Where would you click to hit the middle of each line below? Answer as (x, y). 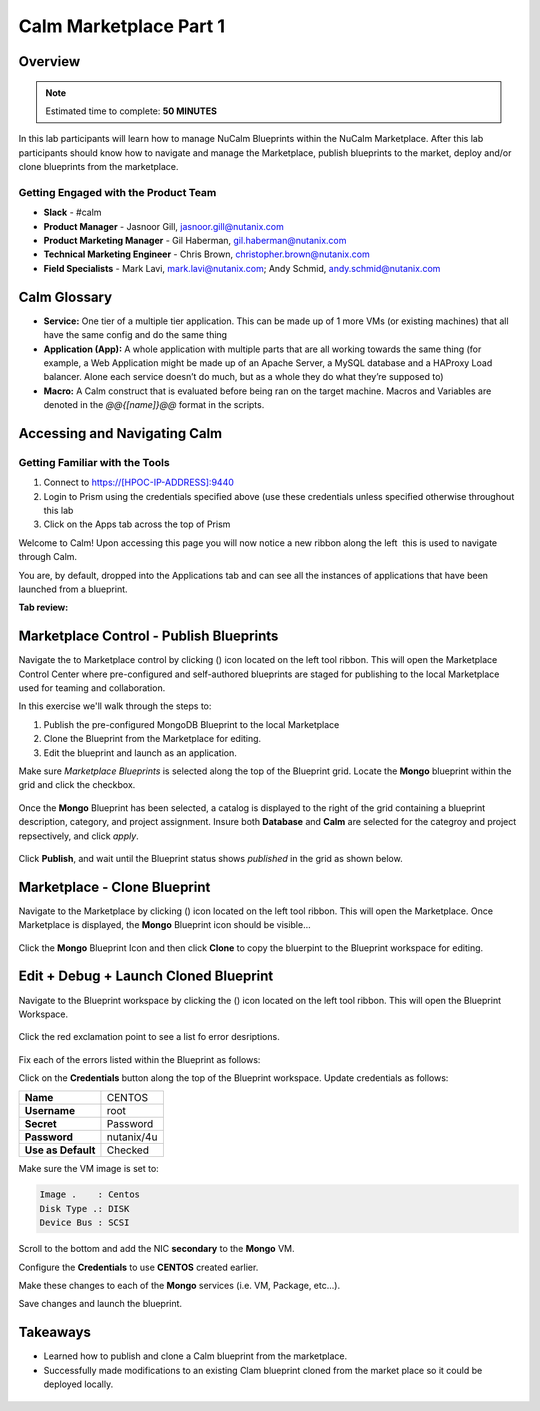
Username (49, 1110)
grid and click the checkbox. (77, 785)
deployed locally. (78, 1384)
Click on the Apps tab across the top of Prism (137, 524)
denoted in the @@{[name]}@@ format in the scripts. (154, 405)
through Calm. (48, 557)
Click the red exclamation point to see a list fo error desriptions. (149, 1037)
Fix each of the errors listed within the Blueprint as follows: (139, 1059)
